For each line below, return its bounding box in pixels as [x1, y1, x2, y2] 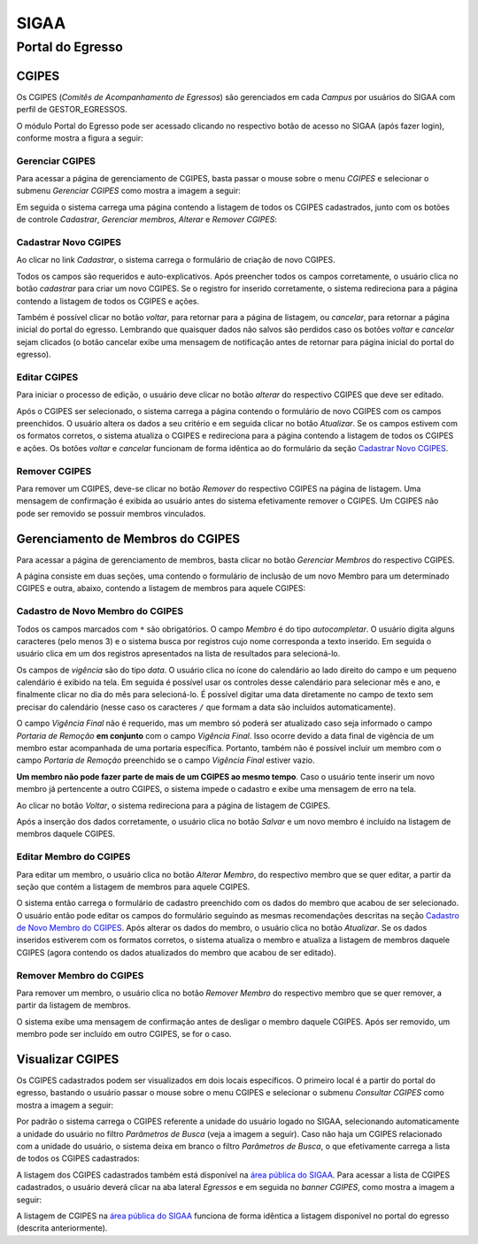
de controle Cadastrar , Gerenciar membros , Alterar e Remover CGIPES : [16, 214, 278, 225]
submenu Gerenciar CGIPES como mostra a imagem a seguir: [16, 186, 241, 196]
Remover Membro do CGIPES [16, 969, 144, 981]
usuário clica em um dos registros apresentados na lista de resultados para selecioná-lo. [16, 649, 341, 659]
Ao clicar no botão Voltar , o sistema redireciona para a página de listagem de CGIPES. [16, 800, 331, 810]
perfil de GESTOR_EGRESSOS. [16, 104, 127, 115]
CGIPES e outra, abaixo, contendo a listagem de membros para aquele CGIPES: [16, 583, 306, 594]
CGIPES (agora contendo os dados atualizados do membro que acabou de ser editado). [16, 947, 336, 957]
